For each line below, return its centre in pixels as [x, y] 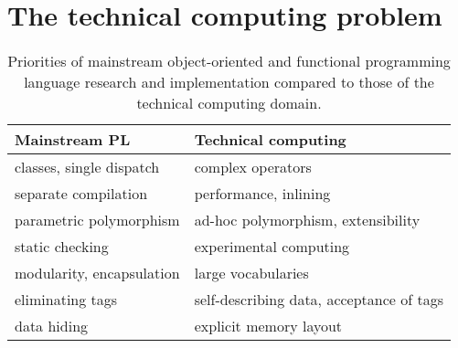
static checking [62, 247]
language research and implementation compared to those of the [229, 82]
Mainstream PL [73, 140]
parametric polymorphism [97, 220]
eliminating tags [66, 300]
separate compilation [81, 194]
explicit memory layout [268, 326]
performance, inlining [262, 194]
